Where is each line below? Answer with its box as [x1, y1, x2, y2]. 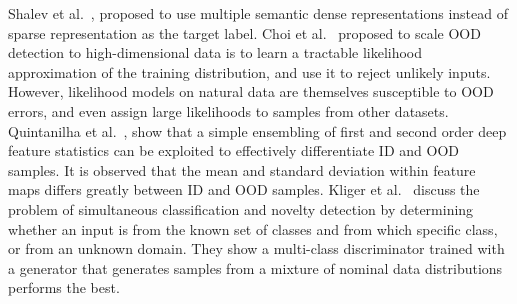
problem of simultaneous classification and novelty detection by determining [8, 198, 474, 219]
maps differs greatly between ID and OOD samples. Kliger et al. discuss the [8, 179, 480, 200]
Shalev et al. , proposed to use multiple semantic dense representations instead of [8, 3, 508, 23]
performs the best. [8, 277, 120, 298]
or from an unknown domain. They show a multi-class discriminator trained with [8, 238, 505, 259]
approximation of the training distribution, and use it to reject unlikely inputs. [8, 61, 491, 82]
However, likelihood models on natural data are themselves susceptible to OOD [8, 81, 494, 102]
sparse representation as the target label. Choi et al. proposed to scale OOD [8, 22, 481, 43]
